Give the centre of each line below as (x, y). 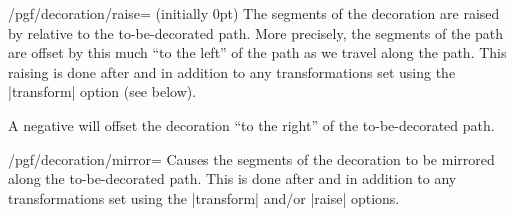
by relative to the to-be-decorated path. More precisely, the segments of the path (256, 32)
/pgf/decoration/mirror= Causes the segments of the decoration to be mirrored (251, 158)
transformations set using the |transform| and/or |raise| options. (204, 197)
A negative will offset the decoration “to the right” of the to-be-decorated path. (251, 124)
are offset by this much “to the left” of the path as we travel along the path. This (257, 52)
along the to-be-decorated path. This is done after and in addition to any (232, 178)
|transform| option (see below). (102, 91)
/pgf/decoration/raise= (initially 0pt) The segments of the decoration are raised (254, 13)
